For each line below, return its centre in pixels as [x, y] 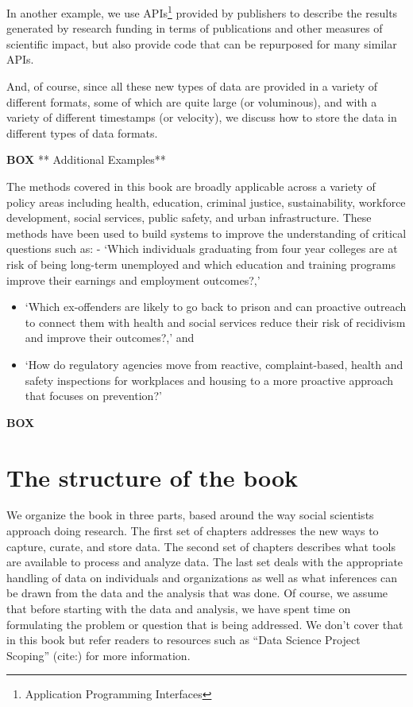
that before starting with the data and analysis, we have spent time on [179, 608]
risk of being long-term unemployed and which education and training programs [201, 264]
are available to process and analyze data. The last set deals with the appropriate [205, 562]
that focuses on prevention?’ [93, 396]
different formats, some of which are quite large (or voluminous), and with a [192, 101]
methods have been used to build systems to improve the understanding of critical [206, 233]
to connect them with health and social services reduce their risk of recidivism [215, 322]
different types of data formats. [82, 132]
